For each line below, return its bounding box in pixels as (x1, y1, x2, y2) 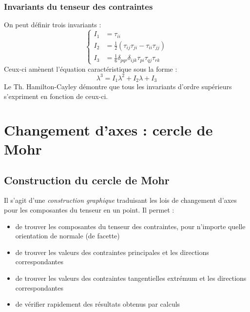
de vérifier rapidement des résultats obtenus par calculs (15, 299, 180, 309)
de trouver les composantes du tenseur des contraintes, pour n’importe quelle (15, 221, 246, 231)
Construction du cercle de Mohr (4, 172, 170, 187)
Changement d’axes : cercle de (4, 119, 213, 139)
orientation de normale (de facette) (15, 231, 120, 241)
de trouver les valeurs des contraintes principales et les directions (15, 247, 209, 257)
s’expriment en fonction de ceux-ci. (4, 91, 108, 101)
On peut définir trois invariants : (4, 19, 101, 30)
